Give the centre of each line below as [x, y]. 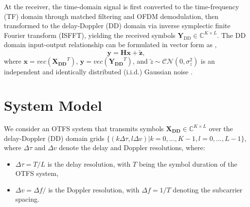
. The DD [232, 35]
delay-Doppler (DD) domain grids [54, 138]
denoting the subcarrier [208, 189]
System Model [53, 105]
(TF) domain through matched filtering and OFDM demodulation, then [111, 16]
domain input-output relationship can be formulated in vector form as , [110, 44]
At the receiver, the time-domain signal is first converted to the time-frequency [122, 6]
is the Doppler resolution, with [94, 189]
